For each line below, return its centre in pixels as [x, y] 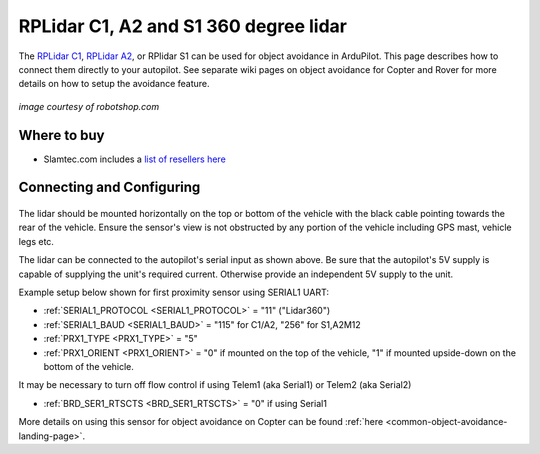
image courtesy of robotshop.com [89, 106]
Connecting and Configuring [109, 187]
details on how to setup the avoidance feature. [114, 84]
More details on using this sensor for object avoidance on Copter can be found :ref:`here [201, 422]
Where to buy [61, 135]
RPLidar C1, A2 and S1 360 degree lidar [182, 26]
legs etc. [36, 241]
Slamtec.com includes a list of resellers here [135, 159]
